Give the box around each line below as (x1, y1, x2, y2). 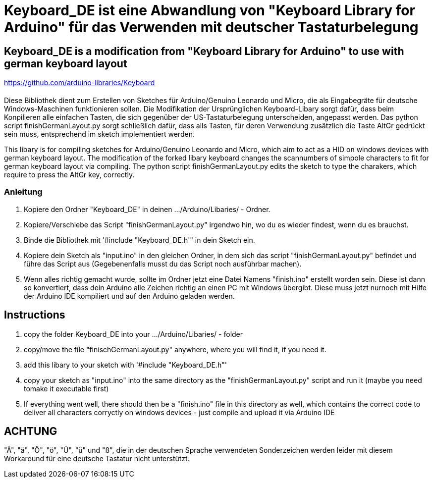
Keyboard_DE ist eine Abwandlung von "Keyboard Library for (4, 2, 415, 19)
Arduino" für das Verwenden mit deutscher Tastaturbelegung (4, 19, 419, 36)
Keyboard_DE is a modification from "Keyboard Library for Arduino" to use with (4, 45, 404, 57)
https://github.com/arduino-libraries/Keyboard (4, 78, 155, 87)
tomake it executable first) (24, 384, 109, 393)
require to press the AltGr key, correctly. (4, 170, 135, 179)
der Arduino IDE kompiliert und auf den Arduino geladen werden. (24, 291, 235, 300)
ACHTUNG (4, 425, 57, 437)
